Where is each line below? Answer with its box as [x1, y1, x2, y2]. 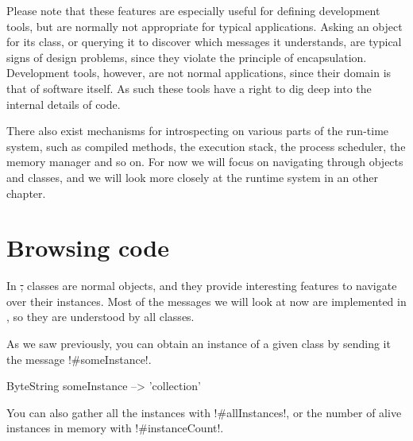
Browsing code [6, 231, 169, 264]
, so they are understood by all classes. [6, 308, 195, 325]
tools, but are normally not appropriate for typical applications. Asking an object [6, 17, 403, 34]
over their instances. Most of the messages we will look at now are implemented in [6, 292, 407, 309]
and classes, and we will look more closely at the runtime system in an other [6, 168, 378, 185]
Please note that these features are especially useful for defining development [6, 2, 380, 18]
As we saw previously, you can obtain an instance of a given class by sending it [6, 335, 391, 352]
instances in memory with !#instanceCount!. [6, 420, 224, 436]
